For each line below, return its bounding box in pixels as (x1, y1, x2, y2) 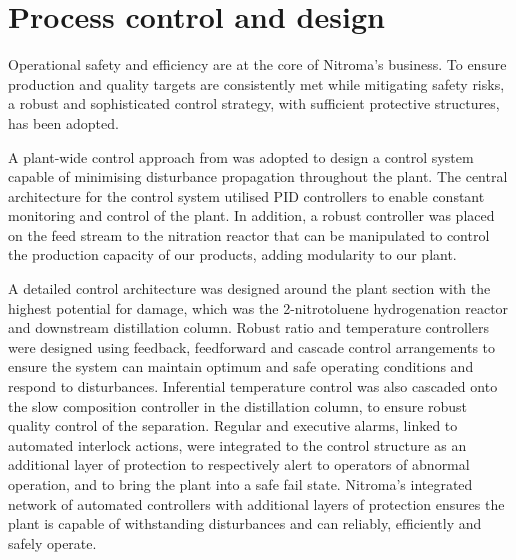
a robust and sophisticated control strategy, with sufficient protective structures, (8, 93, 500, 114)
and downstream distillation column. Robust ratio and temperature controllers (8, 317, 490, 338)
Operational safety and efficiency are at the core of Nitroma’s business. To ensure (8, 54, 507, 75)
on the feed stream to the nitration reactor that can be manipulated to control (8, 224, 490, 245)
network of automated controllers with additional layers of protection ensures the (8, 493, 505, 514)
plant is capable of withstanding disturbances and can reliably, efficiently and (8, 513, 482, 534)
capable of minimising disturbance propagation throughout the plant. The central (8, 166, 508, 187)
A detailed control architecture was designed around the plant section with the (8, 278, 491, 299)
